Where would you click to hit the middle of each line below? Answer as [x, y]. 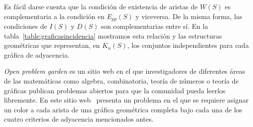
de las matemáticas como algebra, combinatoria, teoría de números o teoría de [121, 81]
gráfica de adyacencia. [37, 54]
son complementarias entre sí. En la [154, 26]
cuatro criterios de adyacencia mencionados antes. [79, 119]
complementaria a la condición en [54, 16]
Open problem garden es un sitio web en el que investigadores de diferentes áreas [125, 71]
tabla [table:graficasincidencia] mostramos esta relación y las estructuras [113, 35]
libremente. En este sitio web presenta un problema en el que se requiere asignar [126, 100]
